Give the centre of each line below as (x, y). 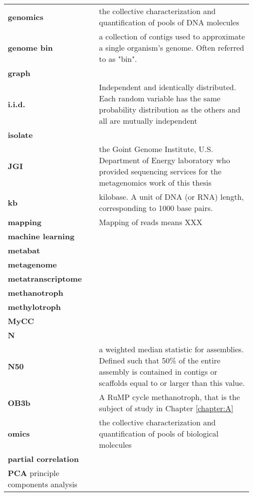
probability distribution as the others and (170, 109)
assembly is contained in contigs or (158, 372)
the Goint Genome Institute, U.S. (156, 149)
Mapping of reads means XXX (151, 222)
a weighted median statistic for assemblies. (171, 349)
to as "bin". (118, 59)
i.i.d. (17, 104)
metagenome (32, 264)
